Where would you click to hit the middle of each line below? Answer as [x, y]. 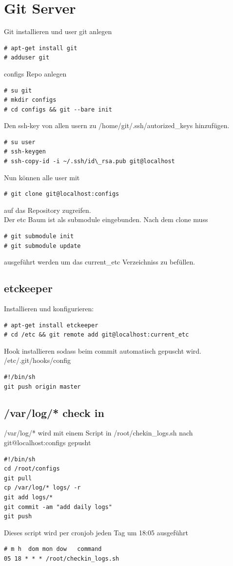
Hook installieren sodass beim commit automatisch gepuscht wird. [103, 350]
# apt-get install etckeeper [51, 325]
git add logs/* [29, 497]
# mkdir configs [30, 100]
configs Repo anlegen [35, 73]
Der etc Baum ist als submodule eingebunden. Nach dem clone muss [106, 219]
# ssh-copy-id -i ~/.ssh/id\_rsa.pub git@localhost [89, 161]
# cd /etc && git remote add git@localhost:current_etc [97, 335]
